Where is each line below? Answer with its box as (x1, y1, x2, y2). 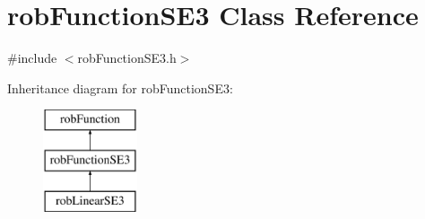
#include (7, 48, 57, 67)
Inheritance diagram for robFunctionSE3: (7, 78, 233, 97)
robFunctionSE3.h (77, 48, 177, 67)
